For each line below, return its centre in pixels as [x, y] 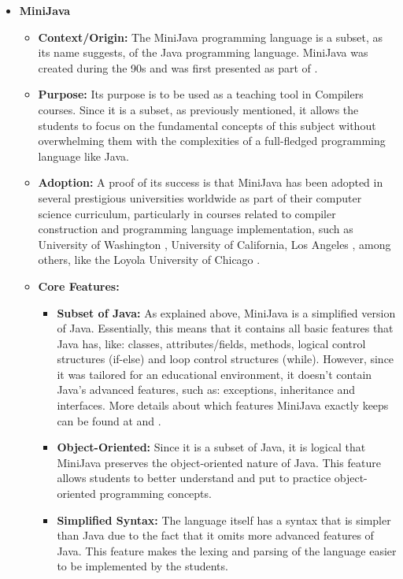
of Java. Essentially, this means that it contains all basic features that [225, 328]
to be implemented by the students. [142, 566]
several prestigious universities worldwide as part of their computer [200, 197]
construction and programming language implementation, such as [196, 229]
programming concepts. [155, 494]
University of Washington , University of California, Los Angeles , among [214, 244]
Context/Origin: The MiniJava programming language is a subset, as [211, 37]
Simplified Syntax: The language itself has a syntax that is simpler [224, 520]
